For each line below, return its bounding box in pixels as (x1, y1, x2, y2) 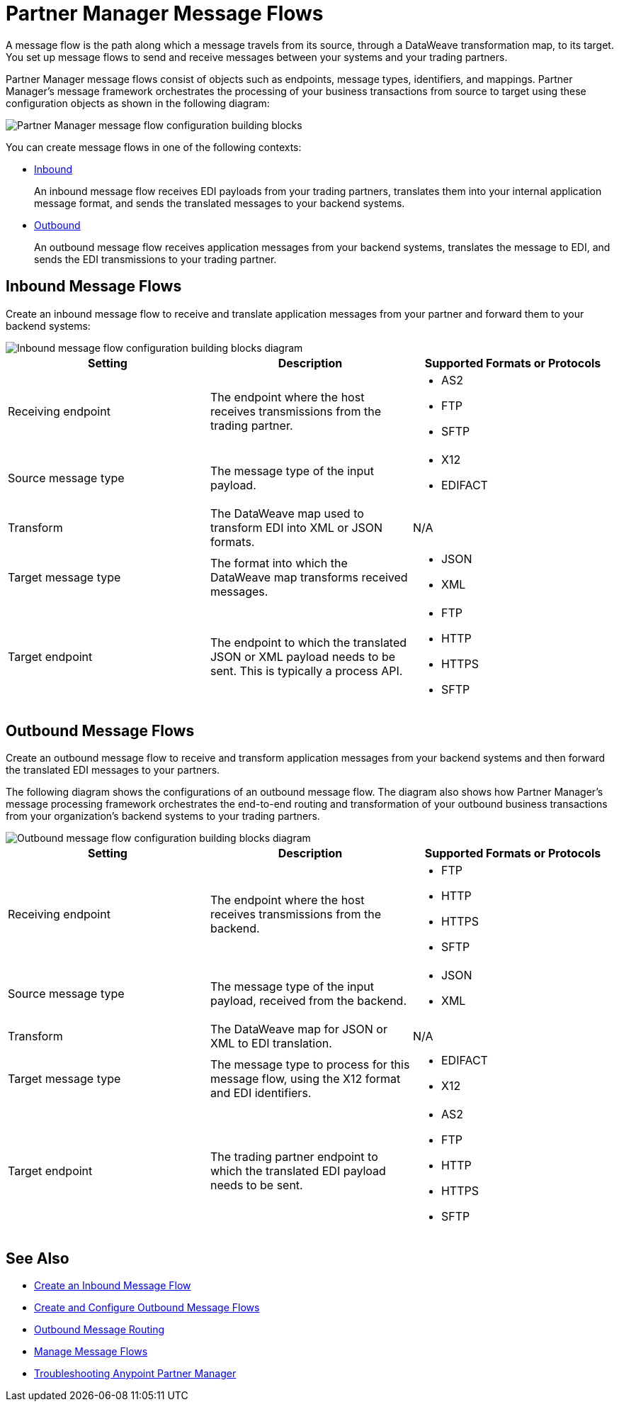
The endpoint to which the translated (210, 635, 407, 650)
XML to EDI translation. (210, 1036, 332, 1051)
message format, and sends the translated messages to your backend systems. (34, 196, 405, 209)
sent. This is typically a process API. (210, 663, 403, 678)
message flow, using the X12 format (210, 1072, 401, 1086)
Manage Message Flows (34, 1345, 148, 1358)
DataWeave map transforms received (210, 569, 408, 584)
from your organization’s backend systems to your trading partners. (6, 810, 320, 823)
